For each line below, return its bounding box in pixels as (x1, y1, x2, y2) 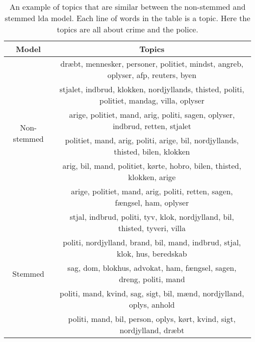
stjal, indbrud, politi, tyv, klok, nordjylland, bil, (70, 211, 234, 222)
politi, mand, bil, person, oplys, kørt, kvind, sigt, (68, 313, 236, 324)
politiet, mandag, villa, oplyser (99, 95, 204, 106)
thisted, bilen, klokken (114, 146, 190, 157)
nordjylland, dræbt (119, 324, 184, 336)
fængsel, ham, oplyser (115, 197, 189, 208)
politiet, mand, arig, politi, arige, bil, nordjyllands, (65, 134, 239, 146)
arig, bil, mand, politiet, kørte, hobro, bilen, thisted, (62, 160, 241, 171)
